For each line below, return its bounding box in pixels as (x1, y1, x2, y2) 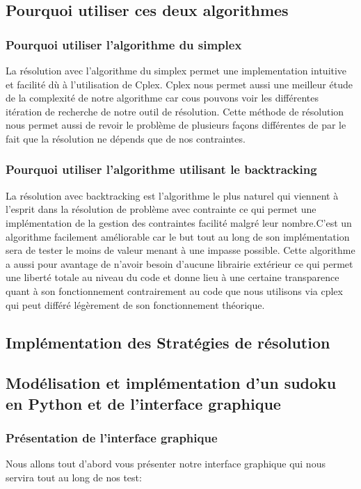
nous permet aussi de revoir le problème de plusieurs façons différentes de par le (6, 118, 346, 132)
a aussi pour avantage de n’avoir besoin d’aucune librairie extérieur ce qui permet (6, 256, 353, 271)
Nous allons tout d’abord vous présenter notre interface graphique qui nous (6, 456, 326, 471)
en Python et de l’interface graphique (6, 392, 281, 414)
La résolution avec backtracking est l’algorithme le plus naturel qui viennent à (6, 188, 339, 202)
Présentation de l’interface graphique (6, 429, 218, 446)
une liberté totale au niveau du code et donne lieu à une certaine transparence (6, 270, 339, 284)
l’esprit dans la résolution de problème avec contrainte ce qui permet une (6, 202, 316, 216)
